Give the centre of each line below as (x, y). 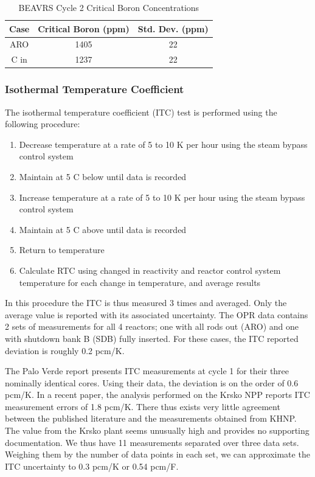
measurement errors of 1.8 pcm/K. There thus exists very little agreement (143, 406)
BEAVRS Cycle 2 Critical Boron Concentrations (109, 7)
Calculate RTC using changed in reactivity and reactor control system (150, 270)
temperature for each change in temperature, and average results (140, 282)
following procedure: (43, 124)
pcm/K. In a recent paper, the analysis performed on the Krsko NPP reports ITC (157, 395)
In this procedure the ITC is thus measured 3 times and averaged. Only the (146, 303)
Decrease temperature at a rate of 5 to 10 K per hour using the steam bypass (163, 144)
